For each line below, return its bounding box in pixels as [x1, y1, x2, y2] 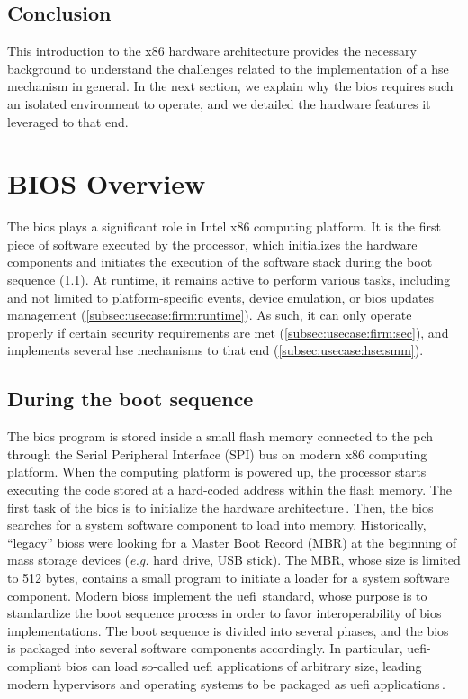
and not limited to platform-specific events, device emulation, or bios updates [7, 287, 435, 306]
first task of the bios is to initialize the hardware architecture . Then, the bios [7, 497, 434, 516]
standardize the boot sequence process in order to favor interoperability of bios [7, 604, 442, 622]
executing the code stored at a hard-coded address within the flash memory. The [7, 480, 452, 499]
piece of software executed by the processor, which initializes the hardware [7, 234, 418, 253]
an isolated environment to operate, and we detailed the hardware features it [7, 94, 431, 113]
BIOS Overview [7, 165, 206, 202]
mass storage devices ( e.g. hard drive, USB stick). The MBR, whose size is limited [7, 550, 461, 569]
